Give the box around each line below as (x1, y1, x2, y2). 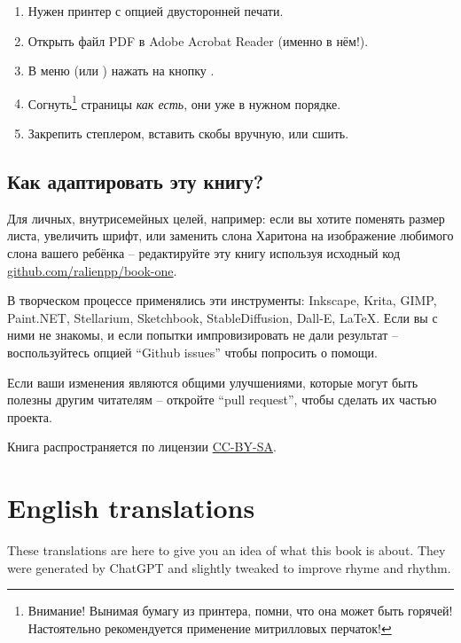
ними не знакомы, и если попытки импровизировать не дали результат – (7, 325, 398, 344)
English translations (7, 490, 255, 526)
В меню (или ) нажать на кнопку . (27, 61, 215, 80)
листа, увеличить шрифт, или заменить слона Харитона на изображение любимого (7, 226, 454, 245)
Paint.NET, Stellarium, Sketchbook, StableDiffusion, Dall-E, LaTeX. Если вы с (7, 308, 438, 326)
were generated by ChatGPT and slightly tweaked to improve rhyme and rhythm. (7, 558, 451, 576)
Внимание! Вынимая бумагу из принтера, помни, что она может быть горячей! (27, 601, 453, 620)
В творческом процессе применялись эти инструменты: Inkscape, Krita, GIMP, (7, 291, 437, 310)
